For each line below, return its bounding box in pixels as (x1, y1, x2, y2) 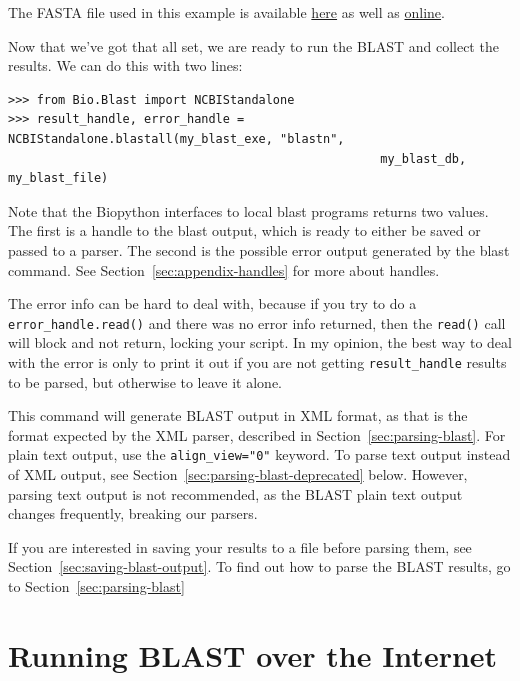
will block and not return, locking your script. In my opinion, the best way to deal (8, 332, 512, 353)
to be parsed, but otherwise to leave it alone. (8, 371, 282, 392)
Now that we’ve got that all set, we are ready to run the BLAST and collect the (8, 35, 499, 56)
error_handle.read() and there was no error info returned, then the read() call (8, 312, 506, 333)
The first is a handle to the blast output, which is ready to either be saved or (8, 220, 481, 241)
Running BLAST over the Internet (8, 634, 498, 675)
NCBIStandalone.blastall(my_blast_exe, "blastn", (8, 131, 345, 146)
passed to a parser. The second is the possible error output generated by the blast (8, 239, 510, 260)
